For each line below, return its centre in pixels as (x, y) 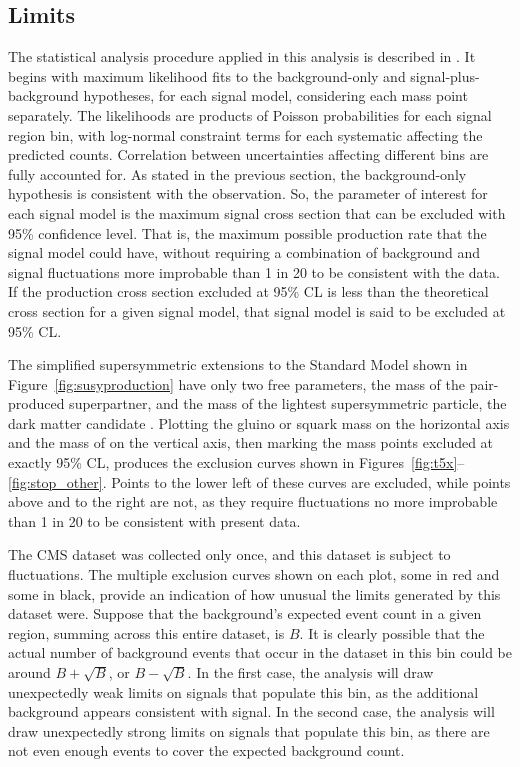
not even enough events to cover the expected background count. (206, 750)
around (29, 672)
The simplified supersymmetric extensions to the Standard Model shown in (238, 364)
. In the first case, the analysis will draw (310, 672)
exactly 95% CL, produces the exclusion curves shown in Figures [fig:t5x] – (236, 462)
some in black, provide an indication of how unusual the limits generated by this (254, 593)
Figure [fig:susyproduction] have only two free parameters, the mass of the (236, 383)
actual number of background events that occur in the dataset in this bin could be (260, 652)
